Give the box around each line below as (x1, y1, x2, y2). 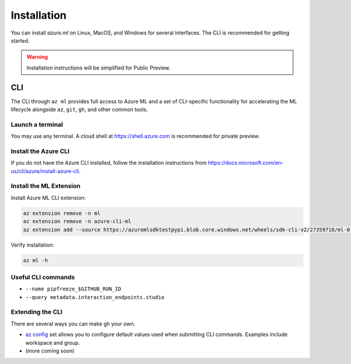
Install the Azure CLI (11, 147, 70, 155)
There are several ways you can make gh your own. (11, 320, 136, 327)
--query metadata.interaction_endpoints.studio (25, 294, 165, 300)
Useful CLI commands (11, 273, 75, 281)
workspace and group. (25, 339, 80, 346)
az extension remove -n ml (23, 210, 101, 216)
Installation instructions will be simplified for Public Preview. (26, 64, 171, 71)
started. (11, 37, 30, 44)
